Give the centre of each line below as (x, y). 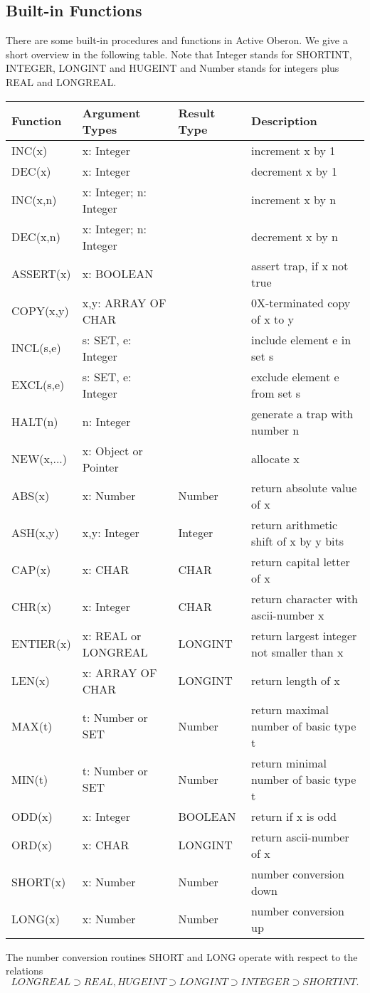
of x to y (273, 319)
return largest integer (304, 635)
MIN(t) (30, 779)
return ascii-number (300, 837)
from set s (276, 393)
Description (284, 121)
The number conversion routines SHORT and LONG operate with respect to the (182, 956)
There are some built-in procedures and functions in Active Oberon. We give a (177, 40)
